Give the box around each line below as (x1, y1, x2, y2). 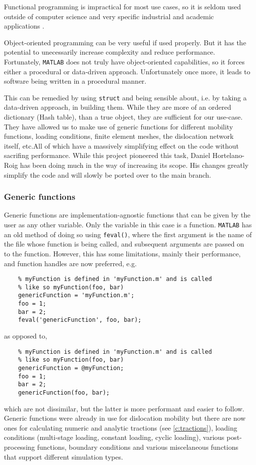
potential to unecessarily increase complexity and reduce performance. (4, 47, 215, 57)
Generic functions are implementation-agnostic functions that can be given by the (4, 210, 251, 220)
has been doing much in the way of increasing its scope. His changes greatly (20, 160, 249, 170)
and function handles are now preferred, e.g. (4, 258, 137, 268)
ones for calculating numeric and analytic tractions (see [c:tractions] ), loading (4, 422, 237, 433)
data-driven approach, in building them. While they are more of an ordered (4, 102, 231, 112)
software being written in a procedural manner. (4, 76, 147, 86)
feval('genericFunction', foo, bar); (18, 316, 142, 324)
